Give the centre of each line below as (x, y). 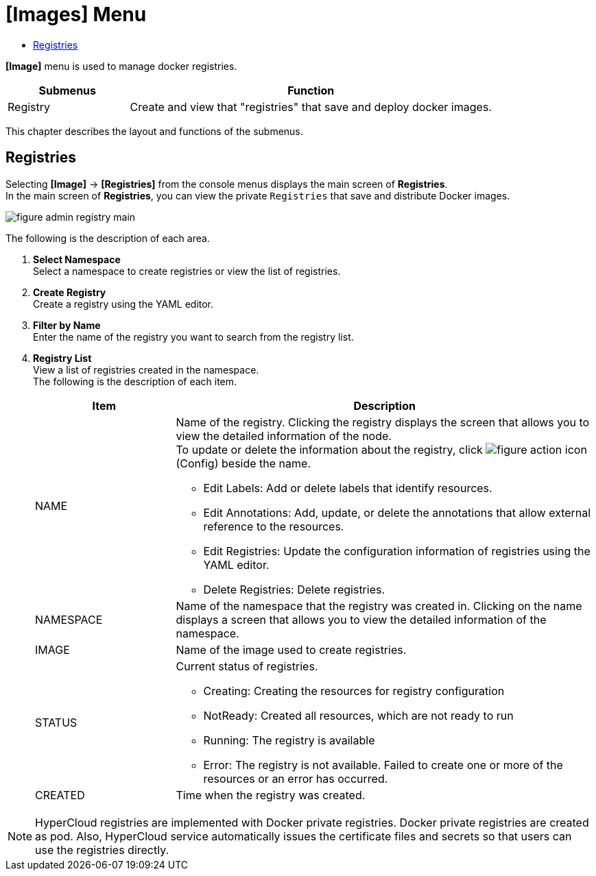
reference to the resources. (274, 526)
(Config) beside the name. (243, 463)
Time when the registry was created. (271, 795)
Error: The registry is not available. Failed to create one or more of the (383, 765)
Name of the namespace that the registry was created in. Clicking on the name (379, 606)
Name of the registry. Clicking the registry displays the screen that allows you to (383, 422)
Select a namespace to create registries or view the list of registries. (187, 271)
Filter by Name (67, 325)
